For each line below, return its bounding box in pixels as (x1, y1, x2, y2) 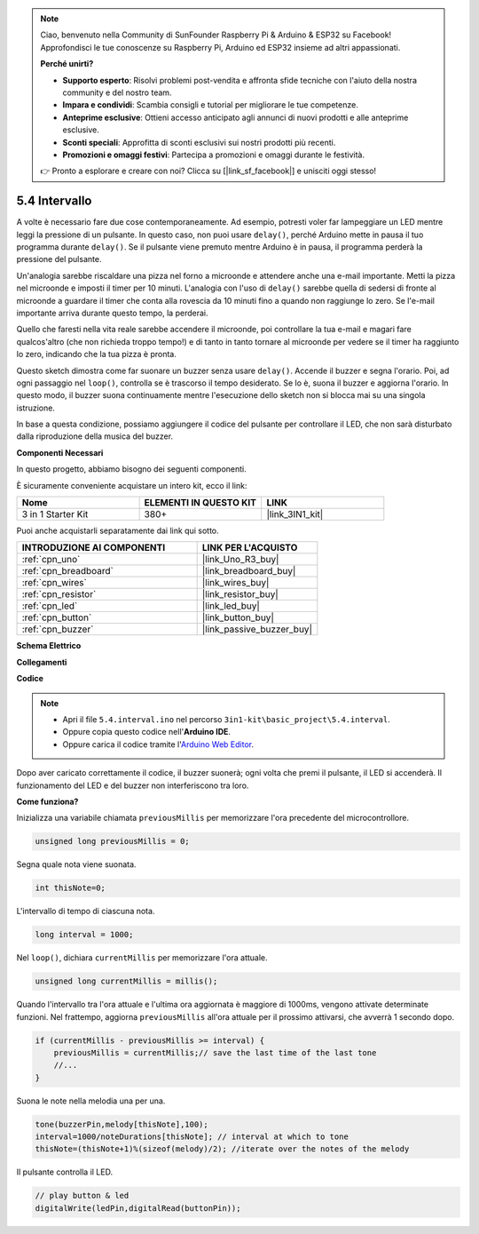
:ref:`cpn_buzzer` (21, 623, 94, 635)
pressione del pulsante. (16, 254, 102, 265)
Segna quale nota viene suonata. (16, 859, 137, 870)
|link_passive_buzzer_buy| (201, 623, 312, 635)
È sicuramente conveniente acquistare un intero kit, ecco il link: (16, 480, 247, 490)
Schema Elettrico (16, 641, 82, 651)
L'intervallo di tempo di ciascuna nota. (16, 906, 155, 917)
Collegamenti (16, 657, 67, 667)
